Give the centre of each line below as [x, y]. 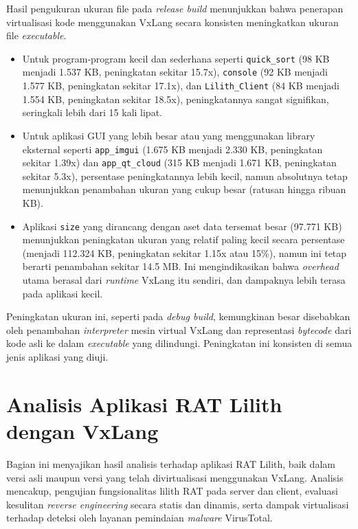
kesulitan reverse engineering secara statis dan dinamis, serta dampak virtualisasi [178, 504]
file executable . [36, 35]
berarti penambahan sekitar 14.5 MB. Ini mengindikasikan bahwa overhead [180, 266]
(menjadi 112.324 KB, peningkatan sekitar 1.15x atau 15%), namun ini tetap [184, 252]
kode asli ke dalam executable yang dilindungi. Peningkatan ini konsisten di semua [179, 343]
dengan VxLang [82, 431]
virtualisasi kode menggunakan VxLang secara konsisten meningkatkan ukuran [172, 22]
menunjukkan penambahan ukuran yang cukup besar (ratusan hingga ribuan [184, 189]
